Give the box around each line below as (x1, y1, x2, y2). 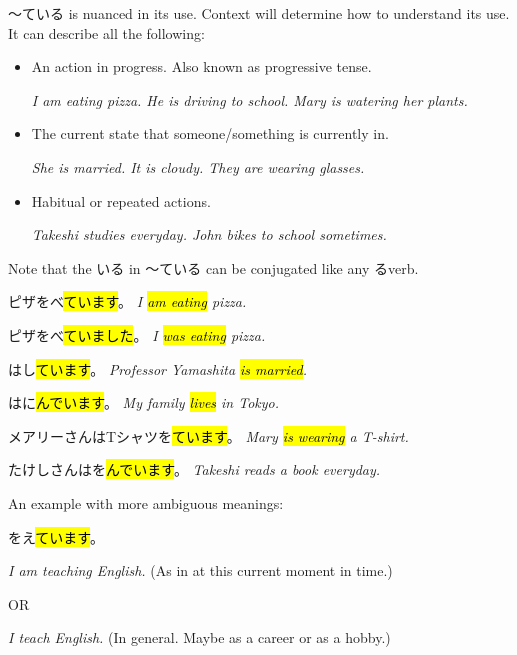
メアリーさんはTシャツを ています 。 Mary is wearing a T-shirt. (8, 425, 409, 446)
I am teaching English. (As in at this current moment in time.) (8, 560, 393, 581)
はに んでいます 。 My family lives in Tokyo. (8, 392, 280, 413)
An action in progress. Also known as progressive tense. (31, 56, 372, 77)
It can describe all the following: (8, 22, 205, 43)
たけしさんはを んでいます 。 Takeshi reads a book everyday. (8, 459, 381, 480)
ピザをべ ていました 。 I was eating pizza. (8, 324, 266, 345)
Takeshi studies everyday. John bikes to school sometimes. (31, 224, 387, 245)
